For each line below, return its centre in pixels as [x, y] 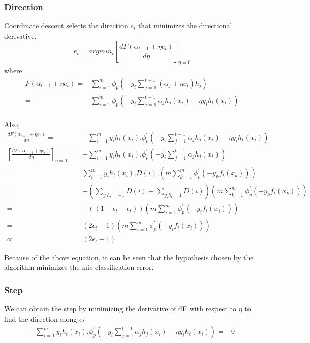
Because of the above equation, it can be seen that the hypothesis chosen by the [129, 257]
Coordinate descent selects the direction [66, 26]
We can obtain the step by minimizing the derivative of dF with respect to [120, 308]
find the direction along [41, 318]
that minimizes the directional [185, 26]
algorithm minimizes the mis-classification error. [79, 267]
